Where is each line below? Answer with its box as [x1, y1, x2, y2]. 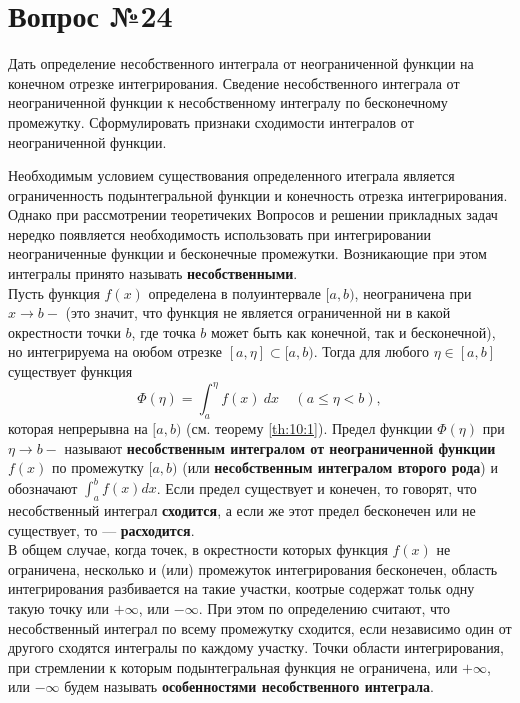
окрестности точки [8, 321, 121, 342]
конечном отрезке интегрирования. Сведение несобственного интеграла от [8, 72, 460, 93]
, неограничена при [354, 282, 472, 303]
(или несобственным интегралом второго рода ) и [182, 457, 498, 478]
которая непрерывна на [8, 417, 148, 438]
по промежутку [52, 457, 144, 478]
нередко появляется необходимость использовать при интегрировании [8, 223, 432, 244]
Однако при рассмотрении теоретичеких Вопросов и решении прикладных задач [8, 204, 498, 225]
